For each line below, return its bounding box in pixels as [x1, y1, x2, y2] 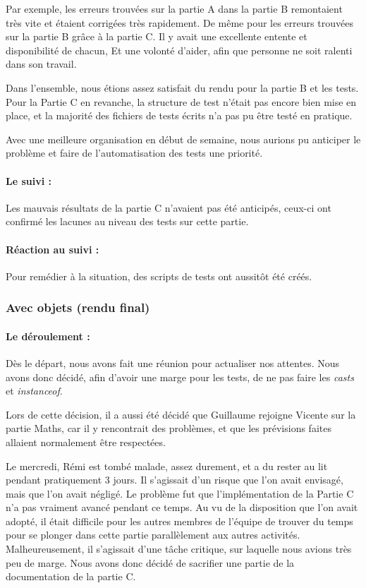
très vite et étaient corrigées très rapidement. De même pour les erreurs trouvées [6, 15, 353, 30]
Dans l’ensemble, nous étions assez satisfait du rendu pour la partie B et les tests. [6, 80, 359, 95]
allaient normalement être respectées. [6, 434, 166, 449]
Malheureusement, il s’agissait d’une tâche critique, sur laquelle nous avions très [6, 541, 352, 556]
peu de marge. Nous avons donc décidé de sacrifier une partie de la [6, 555, 295, 570]
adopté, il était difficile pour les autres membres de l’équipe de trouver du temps [6, 513, 353, 528]
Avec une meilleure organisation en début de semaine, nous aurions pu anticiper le [6, 131, 361, 146]
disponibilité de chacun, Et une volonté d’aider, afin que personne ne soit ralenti [6, 42, 353, 57]
